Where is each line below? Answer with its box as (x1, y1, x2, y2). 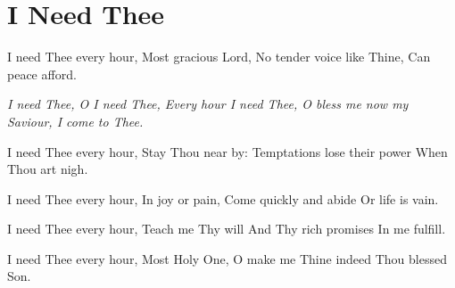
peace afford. (7, 64, 77, 83)
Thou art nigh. (7, 160, 88, 178)
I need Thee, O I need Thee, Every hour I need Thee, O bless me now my (7, 95, 409, 113)
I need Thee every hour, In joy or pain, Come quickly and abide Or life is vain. (7, 189, 439, 208)
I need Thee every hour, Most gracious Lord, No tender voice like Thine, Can (7, 47, 431, 66)
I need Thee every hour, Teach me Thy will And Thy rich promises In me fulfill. (7, 219, 446, 238)
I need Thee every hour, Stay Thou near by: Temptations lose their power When (7, 142, 448, 160)
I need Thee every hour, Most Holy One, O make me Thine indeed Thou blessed (7, 249, 447, 267)
